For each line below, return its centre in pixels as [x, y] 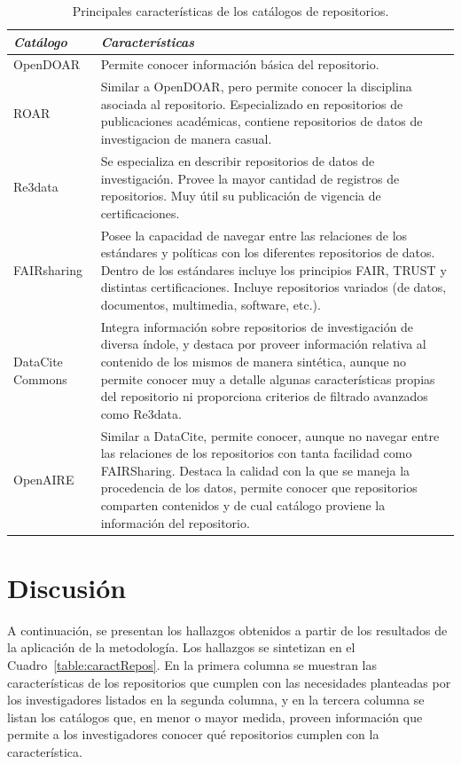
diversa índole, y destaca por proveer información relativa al [263, 344]
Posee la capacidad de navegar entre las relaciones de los [254, 235]
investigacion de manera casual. [186, 139]
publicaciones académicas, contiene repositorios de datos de [262, 121]
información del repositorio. [175, 522]
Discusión [67, 587]
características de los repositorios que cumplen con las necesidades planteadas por [229, 682]
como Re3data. [141, 413]
